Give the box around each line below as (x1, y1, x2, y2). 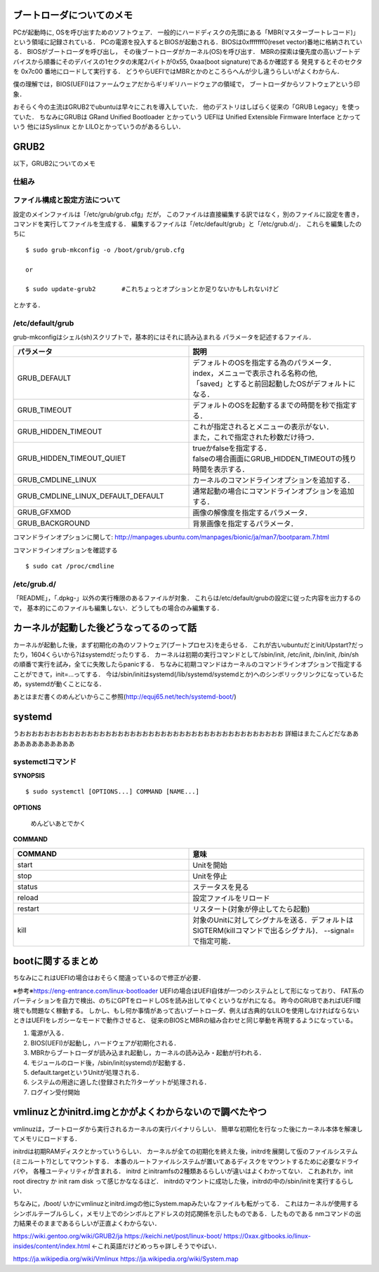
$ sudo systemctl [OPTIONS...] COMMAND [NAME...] (25, 788, 200, 796)
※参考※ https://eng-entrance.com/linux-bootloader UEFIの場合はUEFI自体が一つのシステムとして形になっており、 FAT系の (13, 986, 364, 995)
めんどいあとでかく (30, 819, 86, 828)
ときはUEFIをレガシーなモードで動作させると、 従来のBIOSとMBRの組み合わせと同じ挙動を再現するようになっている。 (13, 1016, 357, 1024)
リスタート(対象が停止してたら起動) (192, 904, 310, 913)
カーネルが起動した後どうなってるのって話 (13, 622, 197, 634)
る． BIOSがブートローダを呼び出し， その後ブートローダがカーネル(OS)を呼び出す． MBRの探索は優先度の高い (13, 48, 336, 56)
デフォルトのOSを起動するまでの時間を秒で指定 (192, 401, 350, 410)
